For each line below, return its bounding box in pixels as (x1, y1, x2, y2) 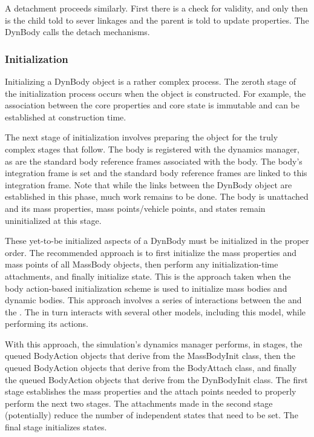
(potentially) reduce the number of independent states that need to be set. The (5, 409, 298, 421)
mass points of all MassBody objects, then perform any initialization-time (5, 258, 278, 271)
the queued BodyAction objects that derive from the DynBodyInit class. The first (5, 373, 308, 386)
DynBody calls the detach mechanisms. (5, 25, 150, 38)
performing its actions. (5, 317, 88, 330)
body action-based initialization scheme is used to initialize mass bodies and (5, 281, 287, 294)
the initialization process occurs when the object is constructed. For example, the (5, 87, 306, 99)
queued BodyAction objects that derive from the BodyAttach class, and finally (5, 361, 297, 374)
